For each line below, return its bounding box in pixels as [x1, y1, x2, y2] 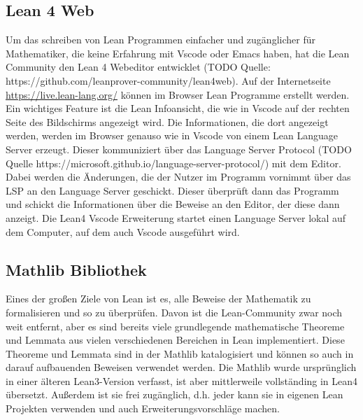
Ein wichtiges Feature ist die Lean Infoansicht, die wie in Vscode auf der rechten [6, 101, 350, 115]
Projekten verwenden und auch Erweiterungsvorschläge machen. [6, 401, 280, 416]
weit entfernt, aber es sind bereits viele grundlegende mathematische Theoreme [6, 318, 345, 333]
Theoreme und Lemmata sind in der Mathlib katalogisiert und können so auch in [6, 346, 354, 360]
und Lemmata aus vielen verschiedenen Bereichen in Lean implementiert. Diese [6, 332, 345, 347]
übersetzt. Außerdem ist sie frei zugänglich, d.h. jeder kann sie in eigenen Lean [6, 387, 343, 402]
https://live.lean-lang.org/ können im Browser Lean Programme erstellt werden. [6, 87, 350, 101]
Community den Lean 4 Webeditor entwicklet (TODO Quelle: [6, 59, 271, 74]
